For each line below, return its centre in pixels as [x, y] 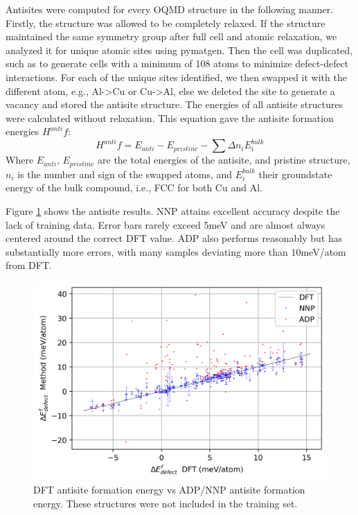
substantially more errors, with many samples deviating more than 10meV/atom [176, 251]
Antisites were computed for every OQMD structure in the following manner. [170, 9]
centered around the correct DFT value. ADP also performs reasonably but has [174, 238]
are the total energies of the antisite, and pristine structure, [224, 160]
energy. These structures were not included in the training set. [165, 503]
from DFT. [29, 265]
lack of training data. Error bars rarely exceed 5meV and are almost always [165, 224]
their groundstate [295, 174]
